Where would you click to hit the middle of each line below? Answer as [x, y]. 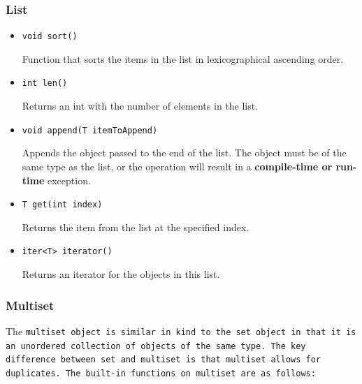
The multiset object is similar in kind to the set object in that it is [181, 331]
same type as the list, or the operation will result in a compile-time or [177, 166]
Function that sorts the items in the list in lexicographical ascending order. [183, 58]
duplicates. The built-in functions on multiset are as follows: [161, 373]
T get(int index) [62, 205]
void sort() [50, 37]
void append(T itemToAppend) [90, 130]
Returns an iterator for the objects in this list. [121, 274]
